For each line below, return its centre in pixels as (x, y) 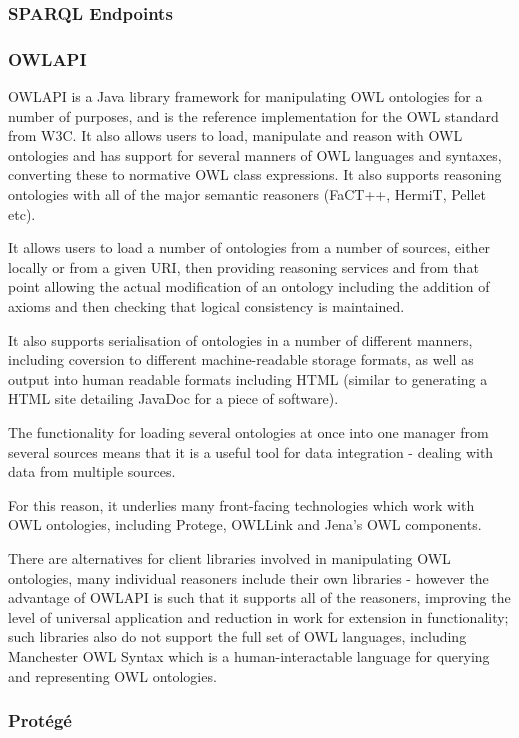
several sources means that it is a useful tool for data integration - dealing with (251, 451)
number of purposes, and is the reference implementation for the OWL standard (253, 115)
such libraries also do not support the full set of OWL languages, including (237, 636)
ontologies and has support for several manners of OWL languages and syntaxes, (255, 154)
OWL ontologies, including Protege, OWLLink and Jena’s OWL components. (245, 524)
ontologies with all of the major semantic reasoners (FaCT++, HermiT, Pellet (247, 194)
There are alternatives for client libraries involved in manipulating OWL (229, 557)
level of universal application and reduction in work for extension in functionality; (258, 616)
